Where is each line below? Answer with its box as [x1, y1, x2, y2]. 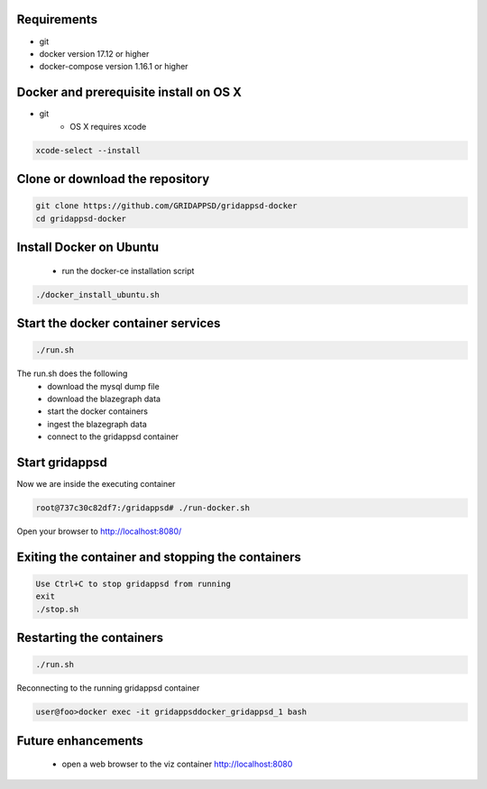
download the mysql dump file [47, 381, 160, 391]
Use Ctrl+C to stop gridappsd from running [35, 578, 232, 589]
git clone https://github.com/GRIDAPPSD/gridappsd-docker [35, 201, 298, 211]
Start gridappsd [16, 454, 107, 470]
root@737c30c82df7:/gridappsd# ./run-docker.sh [35, 502, 250, 513]
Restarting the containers [16, 630, 164, 646]
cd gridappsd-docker [35, 213, 126, 224]
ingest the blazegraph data [47, 418, 148, 429]
